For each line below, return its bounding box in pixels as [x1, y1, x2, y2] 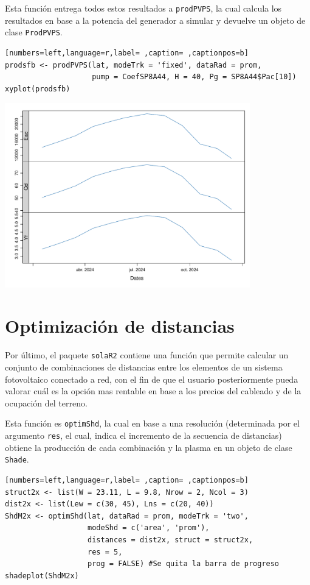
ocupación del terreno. [5, 396, 88, 409]
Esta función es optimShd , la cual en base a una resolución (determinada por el [5, 417, 300, 430]
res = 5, [88, 547, 123, 556]
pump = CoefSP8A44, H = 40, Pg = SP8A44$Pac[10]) [92, 73, 297, 82]
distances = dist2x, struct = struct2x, [88, 535, 253, 544]
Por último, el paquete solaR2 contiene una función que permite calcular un [5, 349, 289, 361]
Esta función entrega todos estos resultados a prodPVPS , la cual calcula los [5, 2, 282, 14]
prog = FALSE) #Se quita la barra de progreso [88, 559, 280, 569]
